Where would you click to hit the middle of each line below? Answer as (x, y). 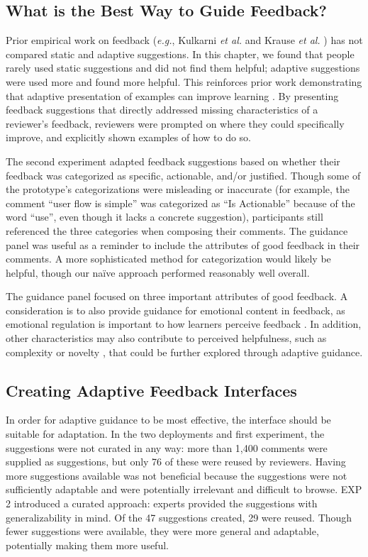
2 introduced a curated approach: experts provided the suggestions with (162, 503)
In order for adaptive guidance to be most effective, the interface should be (168, 420)
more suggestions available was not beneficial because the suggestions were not (177, 475)
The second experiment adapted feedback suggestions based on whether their (173, 161)
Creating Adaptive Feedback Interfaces (151, 390)
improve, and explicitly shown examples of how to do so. (128, 137)
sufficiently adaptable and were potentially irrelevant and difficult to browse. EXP (184, 489)
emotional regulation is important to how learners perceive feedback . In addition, (184, 324)
